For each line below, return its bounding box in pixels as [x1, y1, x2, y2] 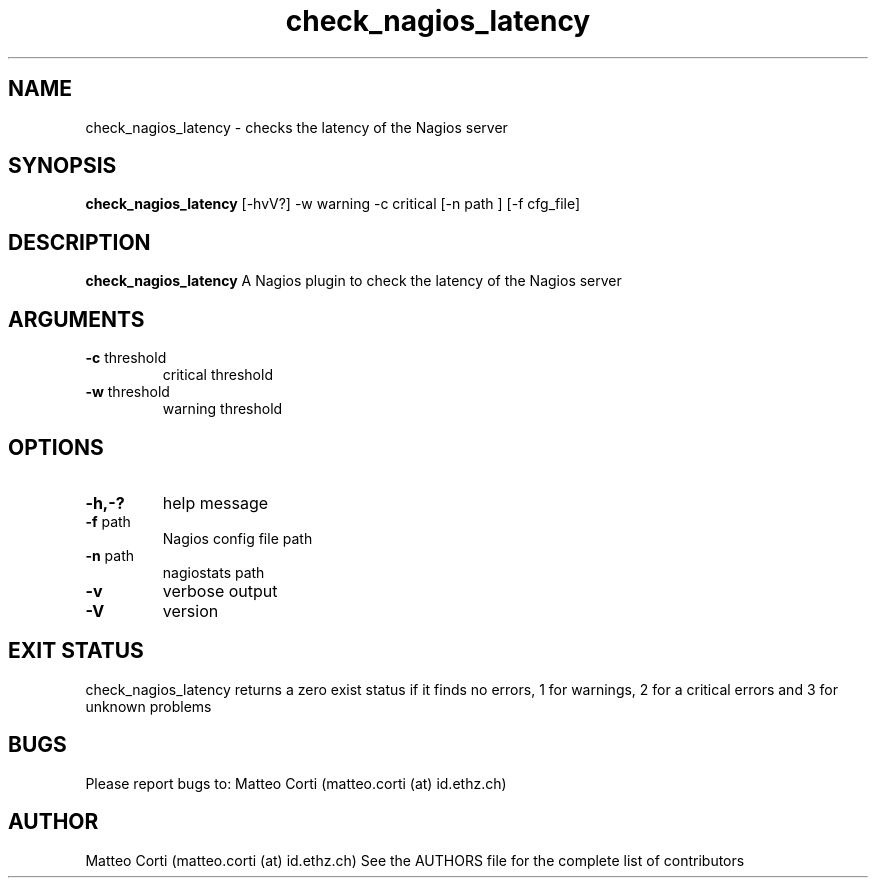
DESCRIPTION [8, 229, 151, 255]
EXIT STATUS [8, 638, 144, 664]
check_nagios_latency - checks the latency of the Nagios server [85, 118, 508, 136]
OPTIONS [8, 434, 104, 460]
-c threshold [85, 349, 167, 367]
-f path [85, 512, 131, 530]
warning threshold [162, 400, 283, 418]
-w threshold [85, 383, 170, 401]
